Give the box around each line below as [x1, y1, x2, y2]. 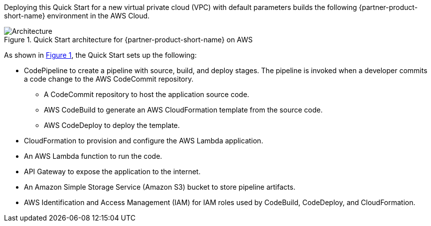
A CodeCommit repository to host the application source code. [44, 90, 250, 99]
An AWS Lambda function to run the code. [24, 152, 162, 160]
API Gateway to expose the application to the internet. [24, 167, 201, 176]
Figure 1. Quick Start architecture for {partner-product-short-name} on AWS [4, 35, 253, 44]
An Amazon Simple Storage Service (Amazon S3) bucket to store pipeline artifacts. [24, 183, 295, 191]
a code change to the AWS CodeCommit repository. [24, 75, 194, 83]
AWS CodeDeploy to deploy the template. [44, 121, 180, 129]
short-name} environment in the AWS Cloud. [4, 11, 150, 20]
